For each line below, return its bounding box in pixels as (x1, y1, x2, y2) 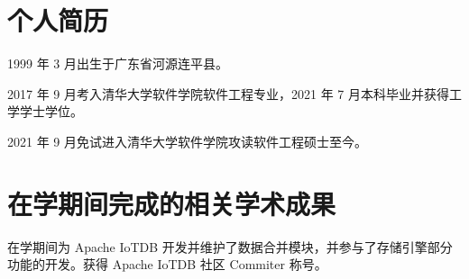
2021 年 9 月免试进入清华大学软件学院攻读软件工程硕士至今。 (7, 131, 367, 150)
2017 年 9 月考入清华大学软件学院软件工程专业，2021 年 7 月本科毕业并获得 (7, 84, 449, 103)
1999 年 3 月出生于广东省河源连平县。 (7, 54, 228, 73)
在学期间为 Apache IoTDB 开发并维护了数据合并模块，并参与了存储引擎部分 (7, 237, 453, 256)
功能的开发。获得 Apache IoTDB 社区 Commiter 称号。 (7, 255, 327, 274)
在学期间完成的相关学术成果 (7, 184, 336, 221)
